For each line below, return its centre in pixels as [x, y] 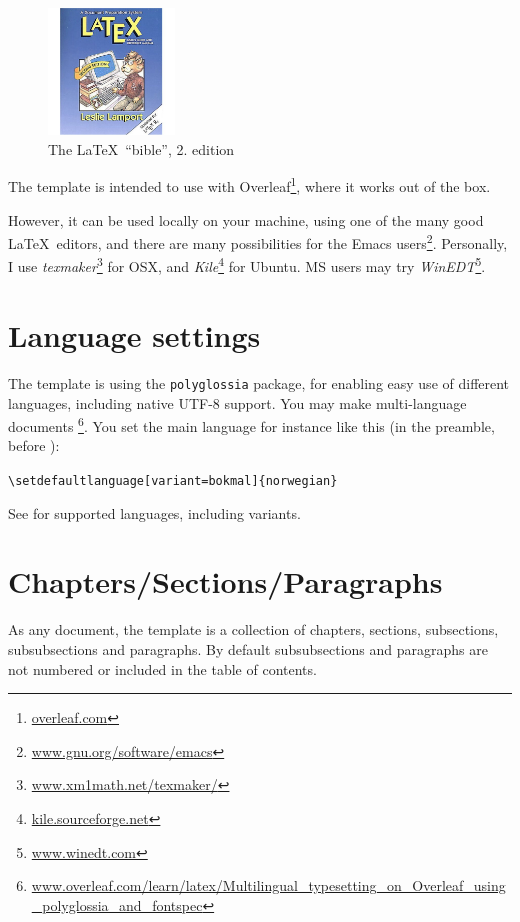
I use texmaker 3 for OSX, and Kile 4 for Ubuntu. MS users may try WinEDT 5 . [247, 265]
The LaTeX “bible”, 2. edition [141, 148]
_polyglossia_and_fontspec [117, 904]
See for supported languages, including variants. [154, 512]
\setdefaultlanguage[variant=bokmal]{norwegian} [173, 481]
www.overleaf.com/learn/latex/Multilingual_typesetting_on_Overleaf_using [268, 885]
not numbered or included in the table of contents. [162, 668]
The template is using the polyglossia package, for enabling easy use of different [259, 382]
